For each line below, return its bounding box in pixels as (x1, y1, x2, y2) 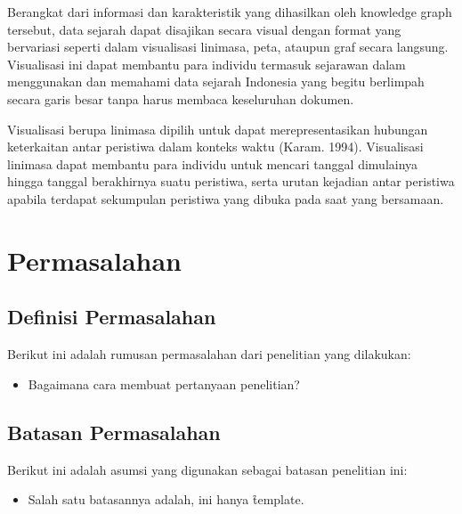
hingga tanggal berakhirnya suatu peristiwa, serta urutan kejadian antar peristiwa (7, 172, 455, 191)
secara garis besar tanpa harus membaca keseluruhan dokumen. (7, 89, 354, 108)
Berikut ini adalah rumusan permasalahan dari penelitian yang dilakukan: (7, 345, 411, 363)
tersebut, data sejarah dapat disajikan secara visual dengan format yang (7, 20, 401, 38)
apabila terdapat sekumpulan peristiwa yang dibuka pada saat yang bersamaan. (7, 189, 444, 208)
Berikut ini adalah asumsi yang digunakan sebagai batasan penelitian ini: (7, 460, 408, 478)
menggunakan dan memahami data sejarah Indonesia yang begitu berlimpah (7, 72, 425, 91)
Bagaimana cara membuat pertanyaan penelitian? (28, 374, 300, 393)
